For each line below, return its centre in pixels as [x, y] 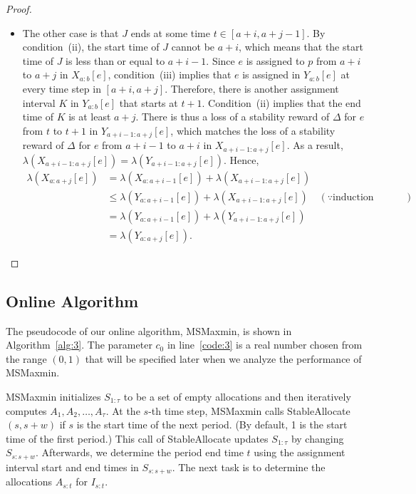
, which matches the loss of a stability [253, 130]
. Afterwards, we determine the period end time [140, 452]
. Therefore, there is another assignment [252, 88]
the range [26, 358]
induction [353, 197]
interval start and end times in [72, 467]
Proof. [19, 9]
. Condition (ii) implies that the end [281, 102]
